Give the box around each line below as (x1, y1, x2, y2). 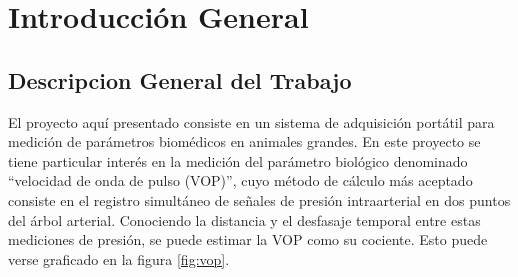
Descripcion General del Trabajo (8, 64, 352, 95)
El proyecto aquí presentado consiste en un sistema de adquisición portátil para (8, 111, 495, 132)
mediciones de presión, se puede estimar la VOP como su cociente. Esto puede (8, 229, 488, 250)
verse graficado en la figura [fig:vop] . (8, 248, 230, 269)
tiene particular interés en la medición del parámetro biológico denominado (8, 150, 468, 171)
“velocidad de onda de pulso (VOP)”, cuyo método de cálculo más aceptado (8, 170, 473, 191)
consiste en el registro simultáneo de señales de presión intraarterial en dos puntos (8, 189, 511, 210)
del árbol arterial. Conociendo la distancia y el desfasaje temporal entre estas (8, 209, 481, 230)
